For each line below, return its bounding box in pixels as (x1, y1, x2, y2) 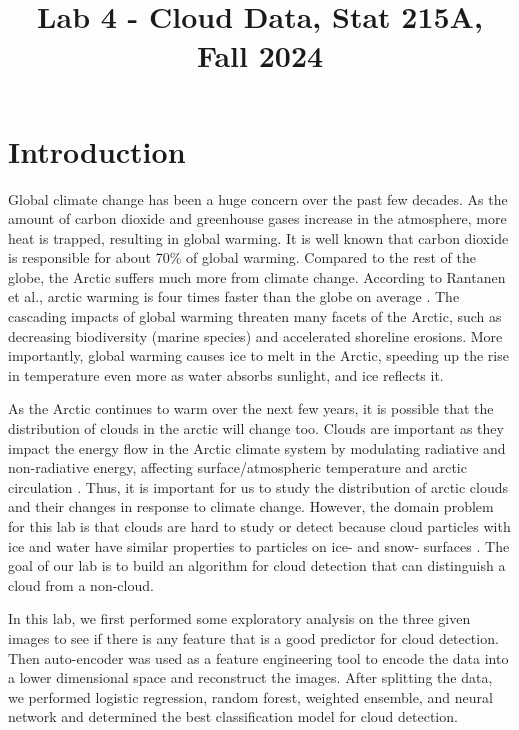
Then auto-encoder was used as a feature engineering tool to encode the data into (8, 647, 509, 668)
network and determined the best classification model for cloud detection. (8, 706, 458, 727)
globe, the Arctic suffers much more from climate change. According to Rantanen (8, 266, 506, 287)
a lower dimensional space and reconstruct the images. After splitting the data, (8, 667, 493, 688)
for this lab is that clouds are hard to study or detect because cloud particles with (8, 516, 511, 536)
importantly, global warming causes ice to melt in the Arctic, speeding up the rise (8, 345, 509, 366)
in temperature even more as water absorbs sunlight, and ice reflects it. (8, 364, 444, 385)
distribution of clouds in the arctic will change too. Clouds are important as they (8, 418, 504, 439)
